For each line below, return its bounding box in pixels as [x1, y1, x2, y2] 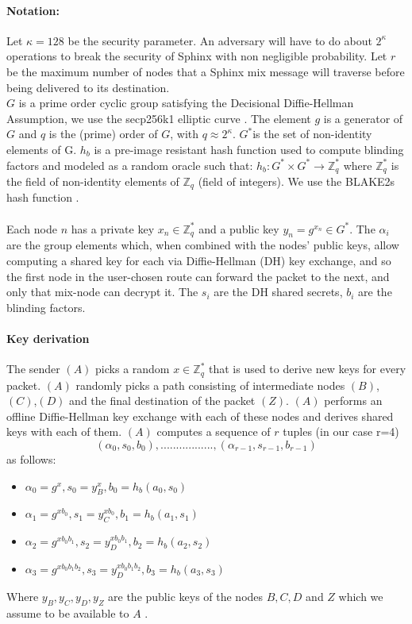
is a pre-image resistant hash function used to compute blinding [94, 141, 404, 157]
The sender [6, 360, 60, 377]
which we [338, 587, 383, 604]
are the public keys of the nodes [108, 587, 264, 604]
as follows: [6, 451, 56, 468]
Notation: [6, 2, 60, 18]
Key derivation [6, 330, 90, 346]
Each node [6, 220, 57, 237]
